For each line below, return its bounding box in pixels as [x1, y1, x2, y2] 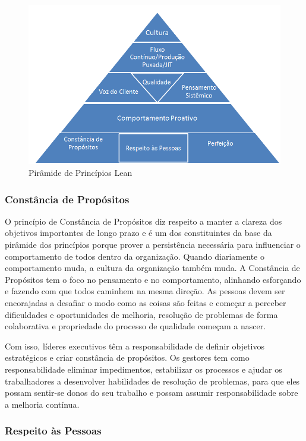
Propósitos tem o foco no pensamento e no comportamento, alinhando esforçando [5, 273, 301, 285]
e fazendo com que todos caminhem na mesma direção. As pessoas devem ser [5, 285, 285, 297]
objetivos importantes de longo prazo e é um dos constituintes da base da [5, 226, 272, 239]
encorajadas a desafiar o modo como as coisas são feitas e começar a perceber [5, 296, 286, 308]
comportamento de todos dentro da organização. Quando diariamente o [5, 250, 264, 262]
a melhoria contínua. [5, 398, 80, 410]
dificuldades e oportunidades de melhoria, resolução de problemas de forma [5, 308, 278, 320]
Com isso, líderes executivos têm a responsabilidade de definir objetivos [5, 339, 264, 352]
